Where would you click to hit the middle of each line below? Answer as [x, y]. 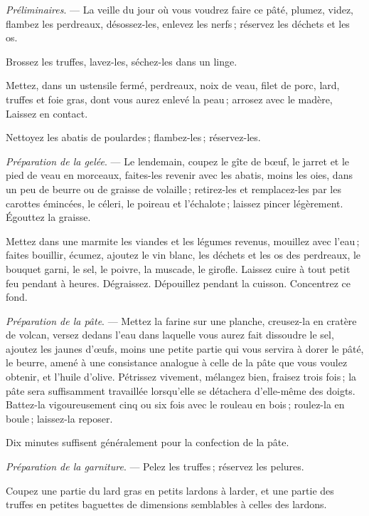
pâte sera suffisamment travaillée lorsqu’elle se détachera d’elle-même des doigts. [181, 390]
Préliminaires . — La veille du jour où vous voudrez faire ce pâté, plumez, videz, [180, 9]
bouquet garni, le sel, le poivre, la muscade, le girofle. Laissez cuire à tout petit [178, 268]
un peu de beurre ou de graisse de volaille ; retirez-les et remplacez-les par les [173, 189]
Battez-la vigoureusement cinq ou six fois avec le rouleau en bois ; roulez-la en [175, 404]
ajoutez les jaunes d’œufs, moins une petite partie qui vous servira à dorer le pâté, [185, 348]
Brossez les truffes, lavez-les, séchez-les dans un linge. [122, 61]
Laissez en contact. [47, 113]
